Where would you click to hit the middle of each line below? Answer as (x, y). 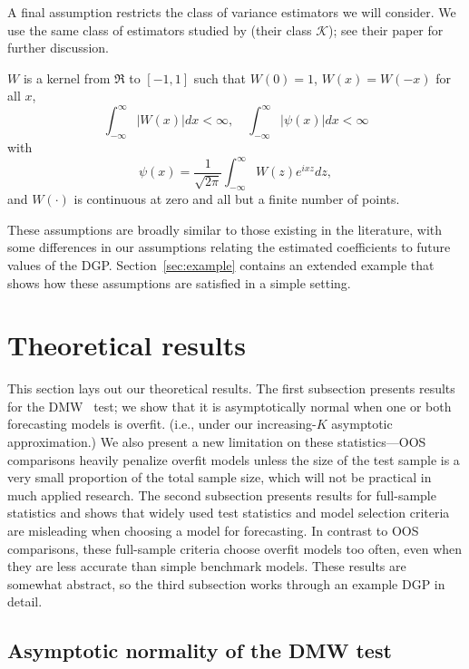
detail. (25, 601)
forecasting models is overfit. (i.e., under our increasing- (162, 424)
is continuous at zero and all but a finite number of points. (237, 199)
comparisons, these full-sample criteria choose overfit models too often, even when (235, 548)
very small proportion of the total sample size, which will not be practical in (220, 477)
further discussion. (58, 48)
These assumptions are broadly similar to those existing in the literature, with (225, 229)
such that (220, 78)
